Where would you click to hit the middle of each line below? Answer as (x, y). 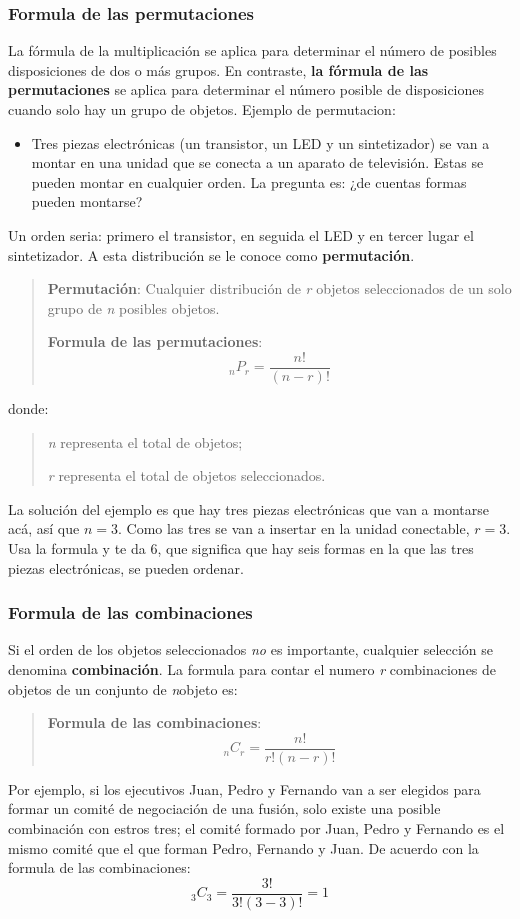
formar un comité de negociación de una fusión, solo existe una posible (224, 808)
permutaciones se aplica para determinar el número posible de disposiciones (246, 89)
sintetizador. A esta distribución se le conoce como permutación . (211, 254)
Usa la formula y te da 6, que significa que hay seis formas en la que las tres (241, 547)
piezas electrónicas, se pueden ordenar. (126, 567)
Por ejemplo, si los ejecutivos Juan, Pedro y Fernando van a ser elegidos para (244, 788)
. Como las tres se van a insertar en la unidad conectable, (293, 528)
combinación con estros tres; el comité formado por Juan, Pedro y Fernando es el (256, 828)
